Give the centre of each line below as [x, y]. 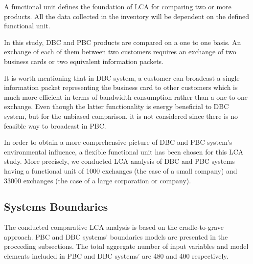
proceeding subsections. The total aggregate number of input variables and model [126, 246]
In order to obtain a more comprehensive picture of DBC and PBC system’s [118, 142]
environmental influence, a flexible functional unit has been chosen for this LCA [124, 151]
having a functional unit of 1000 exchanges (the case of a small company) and [121, 170]
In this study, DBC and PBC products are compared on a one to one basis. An [123, 42]
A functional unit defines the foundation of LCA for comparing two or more [118, 6]
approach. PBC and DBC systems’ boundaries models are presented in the [116, 236]
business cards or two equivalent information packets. [84, 61]
